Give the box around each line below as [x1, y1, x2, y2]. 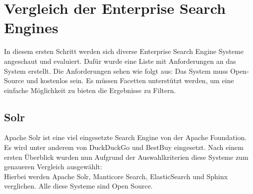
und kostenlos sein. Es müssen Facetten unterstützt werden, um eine [26, 75, 234, 86]
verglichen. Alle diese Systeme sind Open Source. [4, 181, 153, 191]
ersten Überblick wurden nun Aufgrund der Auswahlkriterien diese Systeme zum [4, 151, 249, 162]
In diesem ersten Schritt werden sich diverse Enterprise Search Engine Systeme [4, 46, 244, 56]
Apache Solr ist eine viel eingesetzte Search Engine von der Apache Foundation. [4, 132, 247, 143]
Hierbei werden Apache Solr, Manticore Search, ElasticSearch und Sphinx [4, 171, 228, 181]
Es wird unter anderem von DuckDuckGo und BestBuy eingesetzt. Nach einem [4, 142, 244, 152]
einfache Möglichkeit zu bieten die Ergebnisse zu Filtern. [4, 85, 176, 95]
